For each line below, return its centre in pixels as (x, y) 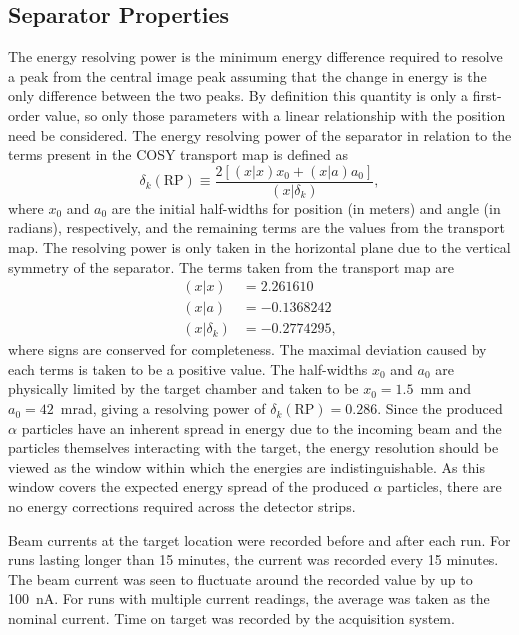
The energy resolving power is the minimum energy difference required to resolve (255, 56)
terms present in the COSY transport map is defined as (178, 154)
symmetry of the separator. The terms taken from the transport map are (231, 266)
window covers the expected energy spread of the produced (188, 486)
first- (487, 95)
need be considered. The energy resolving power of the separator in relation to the (260, 134)
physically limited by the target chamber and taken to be (183, 388)
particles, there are (444, 486)
